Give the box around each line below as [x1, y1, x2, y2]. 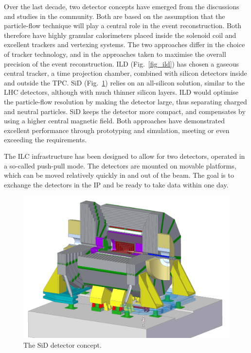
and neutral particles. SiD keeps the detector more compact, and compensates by [4, 106, 246, 116]
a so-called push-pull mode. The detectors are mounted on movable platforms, [4, 160, 236, 170]
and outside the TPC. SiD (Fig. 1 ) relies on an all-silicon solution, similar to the [4, 77, 245, 87]
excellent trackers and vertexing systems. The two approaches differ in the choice [4, 39, 245, 50]
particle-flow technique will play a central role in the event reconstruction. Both [4, 20, 242, 31]
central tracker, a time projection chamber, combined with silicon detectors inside [4, 68, 247, 78]
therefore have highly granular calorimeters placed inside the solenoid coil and [4, 30, 236, 40]
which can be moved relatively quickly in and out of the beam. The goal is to [4, 170, 234, 180]
